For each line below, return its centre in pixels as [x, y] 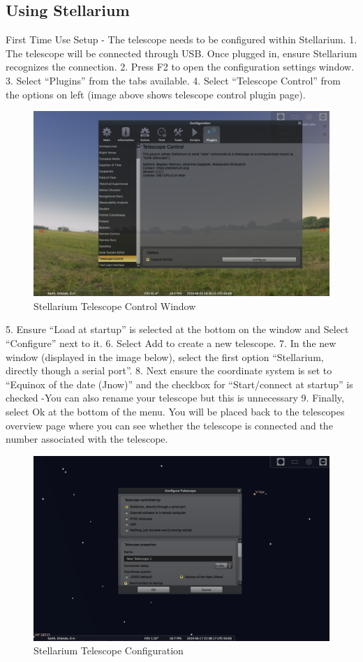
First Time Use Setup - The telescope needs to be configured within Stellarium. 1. [181, 39]
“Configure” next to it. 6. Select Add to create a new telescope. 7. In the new [171, 343]
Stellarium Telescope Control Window [115, 306]
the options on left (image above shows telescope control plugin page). [156, 94]
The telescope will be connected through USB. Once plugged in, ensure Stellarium [181, 53]
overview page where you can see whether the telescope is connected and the [169, 425]
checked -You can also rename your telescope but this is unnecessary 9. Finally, [175, 398]
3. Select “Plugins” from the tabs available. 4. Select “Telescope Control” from [173, 80]
